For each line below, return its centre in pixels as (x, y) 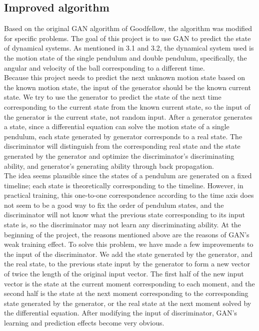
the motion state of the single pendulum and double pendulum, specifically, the (125, 57)
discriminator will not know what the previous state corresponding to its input (125, 215)
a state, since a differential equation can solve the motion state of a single (117, 126)
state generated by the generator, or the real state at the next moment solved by (128, 303)
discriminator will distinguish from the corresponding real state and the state (122, 146)
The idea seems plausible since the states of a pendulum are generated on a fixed (128, 176)
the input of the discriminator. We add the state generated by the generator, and (128, 254)
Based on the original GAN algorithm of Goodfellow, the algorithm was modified (128, 28)
